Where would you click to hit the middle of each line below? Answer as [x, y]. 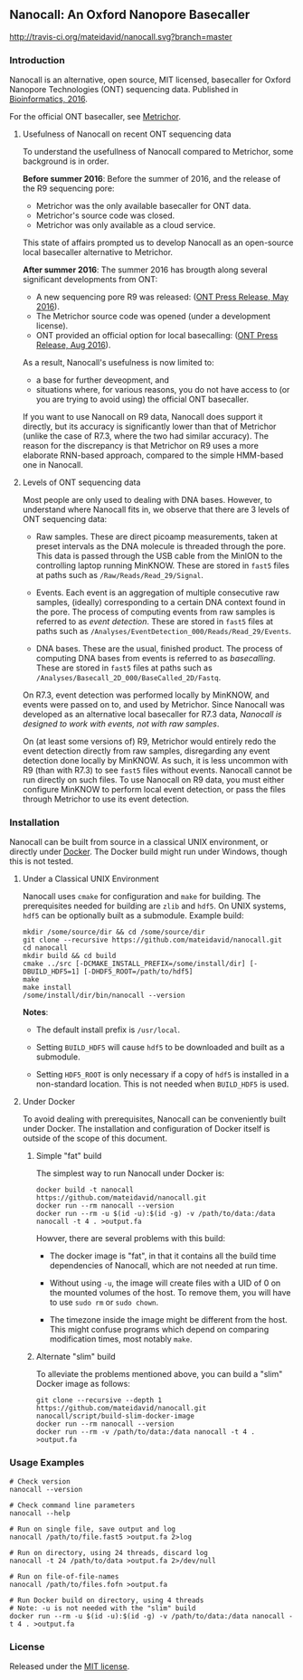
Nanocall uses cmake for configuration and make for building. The [142, 897]
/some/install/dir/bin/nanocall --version [104, 996]
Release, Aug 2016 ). [73, 345]
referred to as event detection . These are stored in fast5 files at [155, 622]
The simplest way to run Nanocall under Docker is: [130, 1173]
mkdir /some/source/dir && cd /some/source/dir [114, 932]
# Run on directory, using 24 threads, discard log [109, 1552]
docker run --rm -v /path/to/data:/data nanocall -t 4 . [146, 1432]
